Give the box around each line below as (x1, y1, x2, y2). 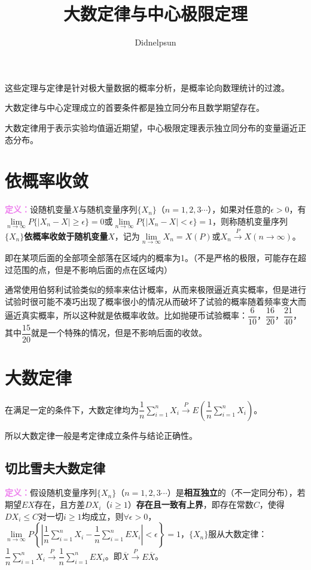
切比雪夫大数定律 (5, 458, 105, 477)
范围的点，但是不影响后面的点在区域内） (13, 263, 172, 275)
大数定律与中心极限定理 (63, 1, 248, 26)
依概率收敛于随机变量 (24, 229, 108, 242)
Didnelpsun (135, 36, 176, 48)
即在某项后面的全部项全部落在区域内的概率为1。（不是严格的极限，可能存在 (5, 251, 298, 264)
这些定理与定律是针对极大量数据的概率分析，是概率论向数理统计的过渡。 (5, 81, 289, 93)
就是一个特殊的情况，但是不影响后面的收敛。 (31, 326, 207, 339)
